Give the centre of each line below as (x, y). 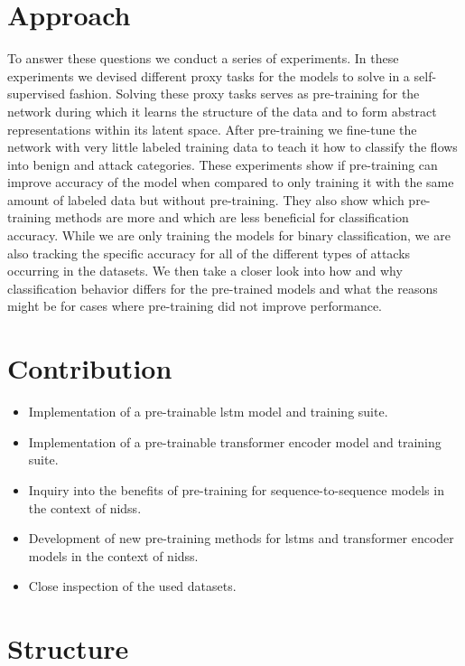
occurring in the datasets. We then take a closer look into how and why (205, 271)
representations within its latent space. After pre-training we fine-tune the (212, 129)
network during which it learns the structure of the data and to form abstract (222, 111)
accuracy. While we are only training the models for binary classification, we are (229, 235)
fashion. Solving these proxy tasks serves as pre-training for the (244, 94)
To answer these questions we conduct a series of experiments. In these (203, 58)
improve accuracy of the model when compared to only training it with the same (231, 182)
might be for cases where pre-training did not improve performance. (195, 306)
